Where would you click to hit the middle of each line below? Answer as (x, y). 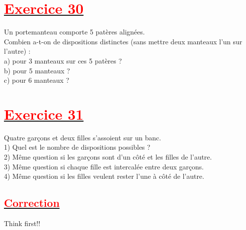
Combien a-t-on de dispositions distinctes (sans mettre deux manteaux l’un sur (123, 41)
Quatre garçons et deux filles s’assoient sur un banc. (83, 137)
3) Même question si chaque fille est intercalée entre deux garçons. (104, 166)
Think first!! (22, 223)
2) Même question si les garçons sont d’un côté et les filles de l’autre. (108, 157)
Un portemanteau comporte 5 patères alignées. (74, 32)
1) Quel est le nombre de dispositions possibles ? (77, 147)
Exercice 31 (44, 114)
